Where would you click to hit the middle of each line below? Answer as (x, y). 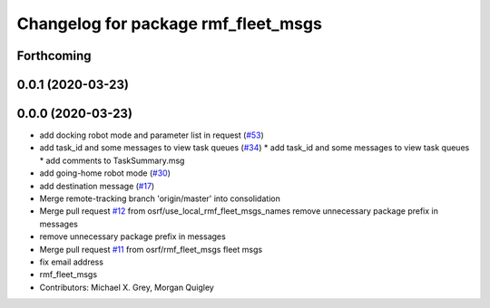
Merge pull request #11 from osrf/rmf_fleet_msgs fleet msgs (151, 249)
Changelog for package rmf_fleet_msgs (169, 24)
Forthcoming (54, 56)
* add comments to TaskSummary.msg (112, 160)
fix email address (72, 262)
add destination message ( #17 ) (97, 186)
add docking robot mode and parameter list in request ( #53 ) (152, 135)
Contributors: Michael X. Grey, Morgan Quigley (127, 287)
